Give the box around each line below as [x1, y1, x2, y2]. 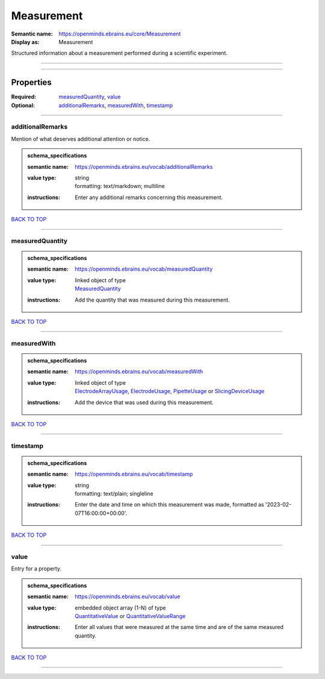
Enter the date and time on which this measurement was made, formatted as [75, 501, 264, 508]
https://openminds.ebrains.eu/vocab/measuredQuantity [75, 265, 213, 273]
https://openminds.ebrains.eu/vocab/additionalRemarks [75, 163, 213, 170]
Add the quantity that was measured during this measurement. [75, 296, 230, 303]
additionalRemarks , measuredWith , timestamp [58, 101, 173, 109]
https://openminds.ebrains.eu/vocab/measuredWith [75, 368, 203, 375]
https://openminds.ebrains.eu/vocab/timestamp [75, 470, 193, 478]
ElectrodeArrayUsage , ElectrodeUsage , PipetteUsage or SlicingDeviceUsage [75, 388, 265, 395]
